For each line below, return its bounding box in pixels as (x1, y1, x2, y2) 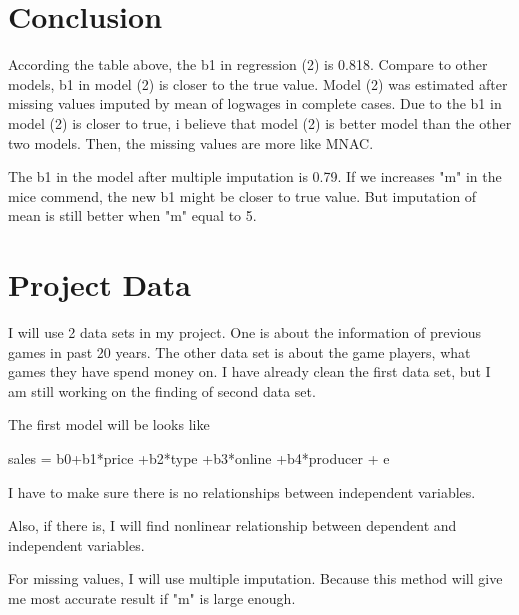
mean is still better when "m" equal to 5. (8, 205, 257, 226)
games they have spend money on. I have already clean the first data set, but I (8, 361, 491, 382)
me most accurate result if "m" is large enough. (8, 587, 296, 608)
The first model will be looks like (8, 414, 210, 435)
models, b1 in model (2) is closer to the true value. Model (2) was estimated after (8, 73, 508, 94)
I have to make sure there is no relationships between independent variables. (8, 481, 476, 502)
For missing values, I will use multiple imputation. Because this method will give (8, 568, 503, 589)
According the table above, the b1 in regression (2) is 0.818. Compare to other (8, 54, 488, 75)
